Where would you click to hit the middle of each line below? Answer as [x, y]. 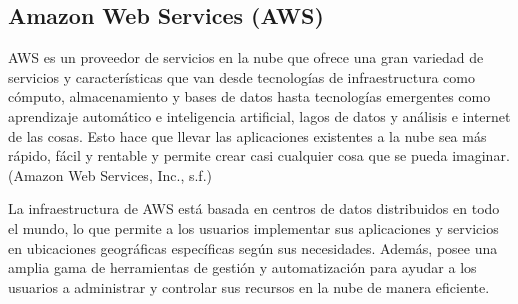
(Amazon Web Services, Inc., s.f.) [110, 174]
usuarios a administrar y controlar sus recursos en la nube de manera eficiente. [249, 286]
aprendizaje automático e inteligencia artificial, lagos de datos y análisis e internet [259, 115]
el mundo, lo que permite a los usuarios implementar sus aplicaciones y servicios [253, 227]
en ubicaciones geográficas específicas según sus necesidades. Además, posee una [253, 247]
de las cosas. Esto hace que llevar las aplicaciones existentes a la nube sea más [247, 135]
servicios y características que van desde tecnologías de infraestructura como [241, 76]
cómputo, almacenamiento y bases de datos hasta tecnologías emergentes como [249, 96]
